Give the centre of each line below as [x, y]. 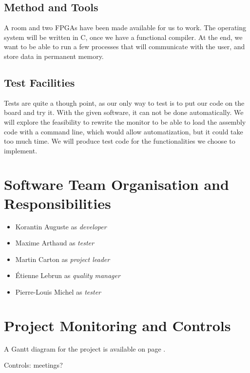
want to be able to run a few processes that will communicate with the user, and [125, 47]
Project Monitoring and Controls [117, 325]
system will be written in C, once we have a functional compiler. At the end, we [123, 37]
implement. [21, 150]
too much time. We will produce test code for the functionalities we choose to [120, 141]
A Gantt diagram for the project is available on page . [85, 348]
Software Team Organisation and [116, 184]
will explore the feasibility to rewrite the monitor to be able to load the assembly [125, 121]
